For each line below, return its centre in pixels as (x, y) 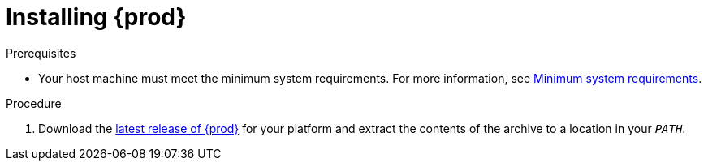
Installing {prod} (96, 17)
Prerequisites (41, 53)
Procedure (34, 103)
